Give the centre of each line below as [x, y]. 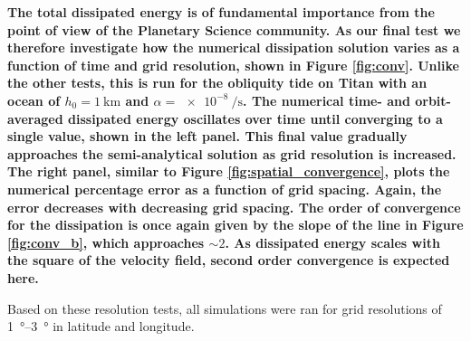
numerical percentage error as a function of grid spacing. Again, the [225, 189]
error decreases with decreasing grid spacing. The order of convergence [234, 207]
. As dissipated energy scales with [332, 242]
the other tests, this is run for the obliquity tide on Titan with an [217, 83]
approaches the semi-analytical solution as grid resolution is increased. [232, 153]
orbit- [433, 100]
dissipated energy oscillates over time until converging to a [255, 118]
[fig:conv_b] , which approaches [106, 242]
